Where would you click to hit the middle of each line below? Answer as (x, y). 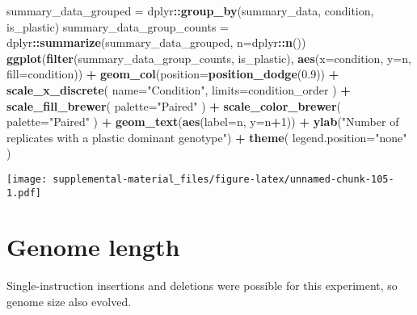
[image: (27, 179)
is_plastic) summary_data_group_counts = (118, 26)
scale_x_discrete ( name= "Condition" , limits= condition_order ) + (179, 89)
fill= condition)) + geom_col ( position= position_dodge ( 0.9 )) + (173, 74)
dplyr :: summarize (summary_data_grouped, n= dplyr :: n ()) (156, 42)
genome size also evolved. (69, 301)
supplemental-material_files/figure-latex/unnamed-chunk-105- (223, 179)
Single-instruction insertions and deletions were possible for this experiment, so (202, 286)
